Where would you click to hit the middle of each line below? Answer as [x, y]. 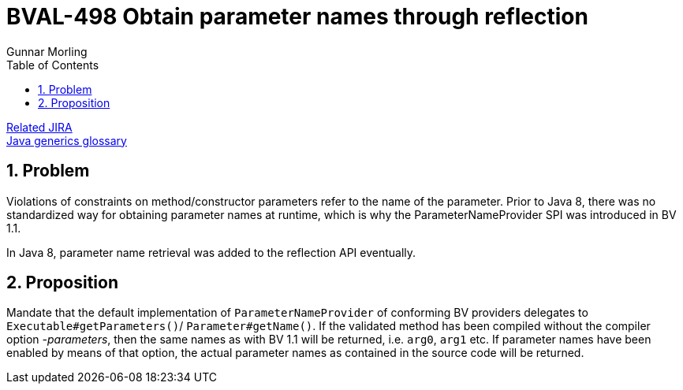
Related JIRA [39, 127]
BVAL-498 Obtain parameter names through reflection [297, 17]
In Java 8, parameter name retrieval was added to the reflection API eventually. [211, 252]
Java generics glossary [67, 140]
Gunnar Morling [47, 51]
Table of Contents [53, 65]
